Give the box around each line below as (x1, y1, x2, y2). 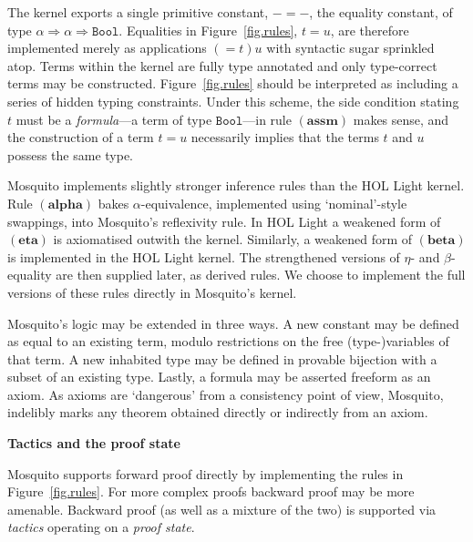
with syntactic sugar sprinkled (266, 38, 435, 57)
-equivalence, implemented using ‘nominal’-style (140, 193, 407, 212)
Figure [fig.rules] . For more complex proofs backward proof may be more (7, 482, 415, 501)
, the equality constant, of (309, 3, 453, 21)
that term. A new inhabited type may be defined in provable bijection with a (7, 349, 437, 368)
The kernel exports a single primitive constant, (7, 3, 269, 21)
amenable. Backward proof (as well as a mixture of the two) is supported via (7, 499, 437, 518)
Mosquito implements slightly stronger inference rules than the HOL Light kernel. (7, 176, 465, 195)
